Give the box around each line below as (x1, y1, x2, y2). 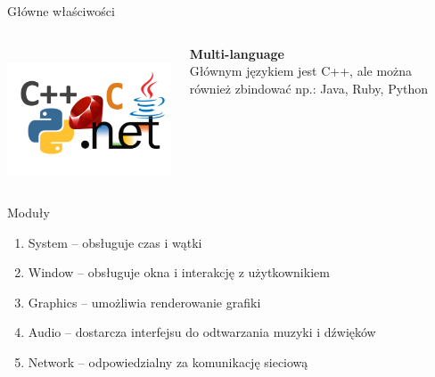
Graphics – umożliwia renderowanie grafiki (28, 292, 261, 311)
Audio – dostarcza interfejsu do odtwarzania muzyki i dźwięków (28, 323, 376, 341)
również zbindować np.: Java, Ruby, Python (189, 78, 429, 97)
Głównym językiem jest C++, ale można (189, 61, 413, 80)
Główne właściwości (7, 2, 115, 20)
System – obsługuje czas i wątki (28, 233, 202, 251)
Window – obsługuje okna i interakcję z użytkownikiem (28, 263, 330, 282)
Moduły (7, 203, 50, 222)
